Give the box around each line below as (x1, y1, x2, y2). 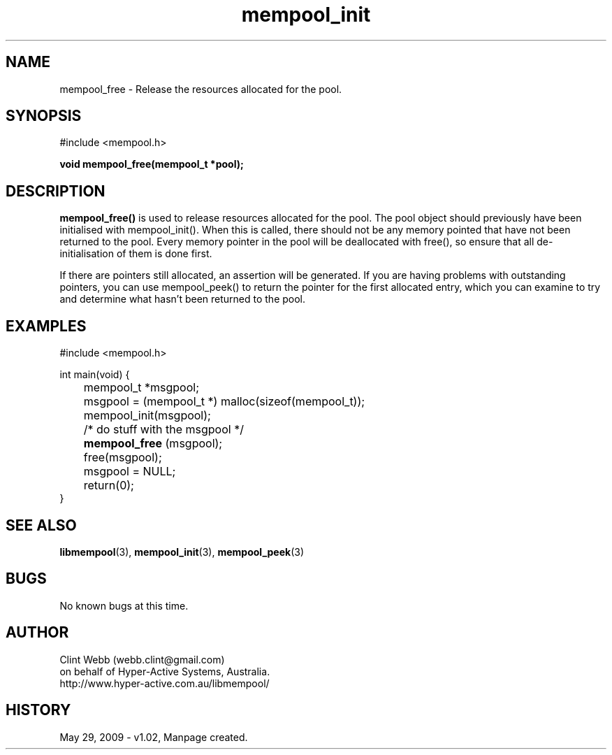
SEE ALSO (6, 516, 77, 534)
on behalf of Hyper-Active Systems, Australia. (59, 665, 270, 677)
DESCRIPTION (6, 182, 105, 200)
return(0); (83, 478, 134, 493)
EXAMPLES (6, 317, 87, 335)
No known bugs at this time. (59, 599, 189, 612)
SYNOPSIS (6, 107, 82, 125)
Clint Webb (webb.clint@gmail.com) (59, 653, 225, 666)
